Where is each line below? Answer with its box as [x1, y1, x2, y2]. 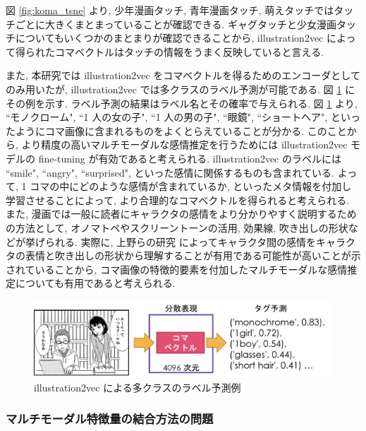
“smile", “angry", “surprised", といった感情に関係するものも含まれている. [6, 165, 334, 179]
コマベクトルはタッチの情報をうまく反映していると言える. [54, 44, 324, 59]
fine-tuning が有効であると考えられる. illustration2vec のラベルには [38, 150, 341, 165]
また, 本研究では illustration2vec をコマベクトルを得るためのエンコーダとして [6, 68, 360, 83]
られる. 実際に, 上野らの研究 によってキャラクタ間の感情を [44, 234, 317, 249]
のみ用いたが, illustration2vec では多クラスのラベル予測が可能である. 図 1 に [6, 81, 355, 96]
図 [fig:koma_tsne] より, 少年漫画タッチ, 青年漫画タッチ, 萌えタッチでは [6, 3, 334, 17]
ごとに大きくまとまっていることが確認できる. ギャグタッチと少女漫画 [15, 16, 337, 31]
